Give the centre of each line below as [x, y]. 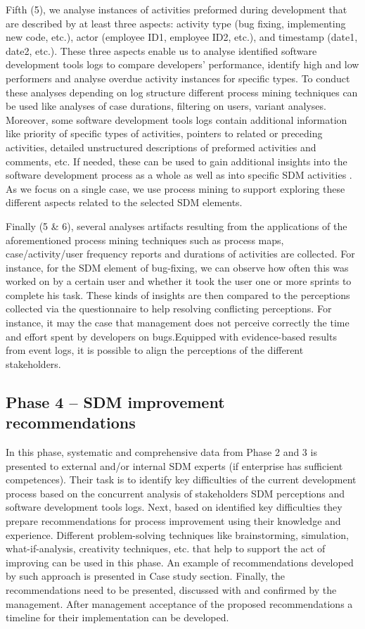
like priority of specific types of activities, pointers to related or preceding [164, 133]
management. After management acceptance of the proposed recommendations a [179, 603]
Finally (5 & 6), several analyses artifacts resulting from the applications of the [177, 225]
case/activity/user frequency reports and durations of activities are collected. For [180, 254]
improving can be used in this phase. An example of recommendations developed [180, 562]
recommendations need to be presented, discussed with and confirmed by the [171, 589]
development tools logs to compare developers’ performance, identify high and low [182, 64]
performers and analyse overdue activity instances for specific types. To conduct [178, 78]
